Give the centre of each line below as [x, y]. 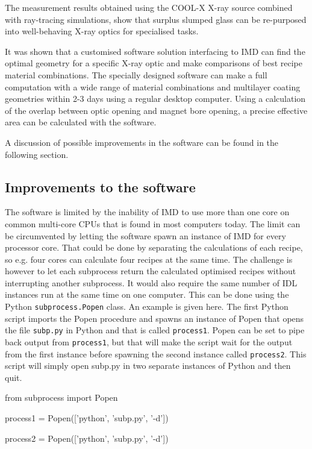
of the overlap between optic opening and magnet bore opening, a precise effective [156, 110]
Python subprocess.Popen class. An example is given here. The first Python [147, 306]
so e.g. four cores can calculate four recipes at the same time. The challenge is [149, 259]
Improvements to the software [100, 187]
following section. [37, 154]
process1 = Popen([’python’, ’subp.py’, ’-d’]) [87, 418]
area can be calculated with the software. [81, 122]
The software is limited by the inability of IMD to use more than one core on [147, 212]
